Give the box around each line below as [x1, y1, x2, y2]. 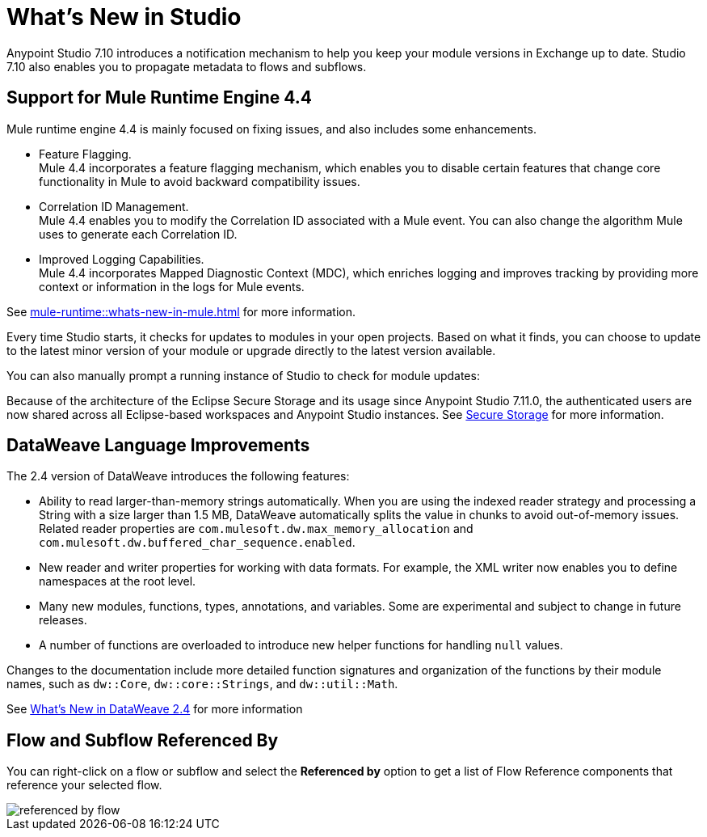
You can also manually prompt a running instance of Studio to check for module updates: [6, 368, 480, 383]
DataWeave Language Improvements [6, 435, 310, 456]
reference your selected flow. [6, 778, 162, 793]
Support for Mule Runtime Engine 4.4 [6, 87, 312, 108]
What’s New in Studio [6, 3, 242, 31]
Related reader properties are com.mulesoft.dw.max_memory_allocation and [39, 522, 473, 536]
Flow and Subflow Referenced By [6, 729, 279, 750]
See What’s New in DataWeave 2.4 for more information [6, 702, 303, 717]
